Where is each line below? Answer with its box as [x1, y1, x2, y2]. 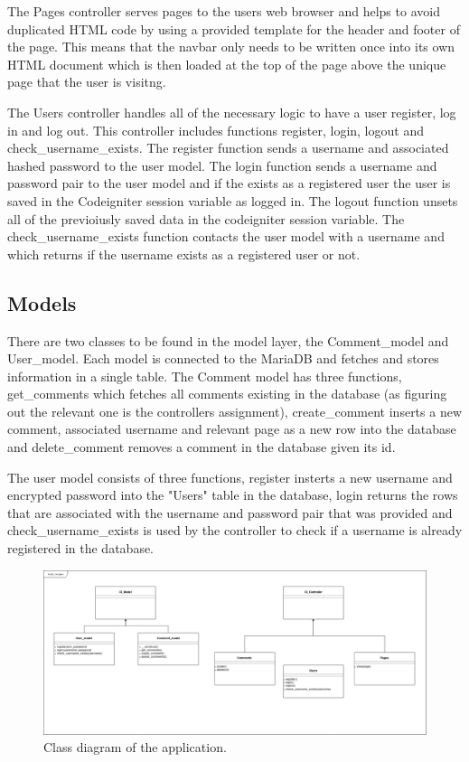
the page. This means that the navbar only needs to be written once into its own [7, 37, 455, 56]
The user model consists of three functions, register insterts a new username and [7, 467, 453, 486]
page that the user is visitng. [7, 72, 166, 91]
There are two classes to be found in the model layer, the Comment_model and [7, 331, 449, 350]
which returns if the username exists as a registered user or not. [7, 244, 361, 263]
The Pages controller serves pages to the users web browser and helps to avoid [7, 2, 440, 20]
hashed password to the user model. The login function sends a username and [7, 155, 437, 174]
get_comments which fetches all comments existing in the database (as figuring [7, 384, 447, 403]
